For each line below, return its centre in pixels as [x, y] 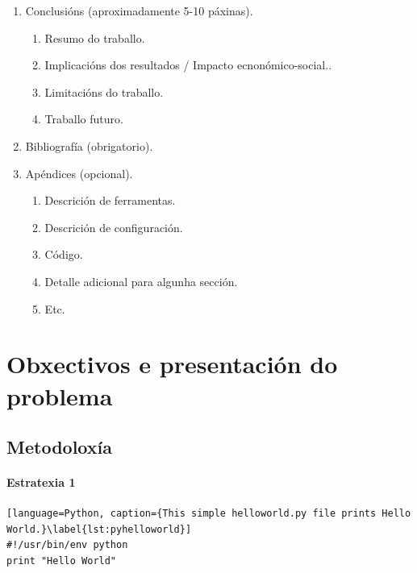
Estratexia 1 [41, 482]
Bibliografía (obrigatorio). [89, 145]
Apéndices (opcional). [79, 173]
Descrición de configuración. [114, 227]
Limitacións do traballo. [104, 91]
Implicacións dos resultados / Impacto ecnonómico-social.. [188, 65]
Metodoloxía [59, 447]
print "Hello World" [62, 561]
